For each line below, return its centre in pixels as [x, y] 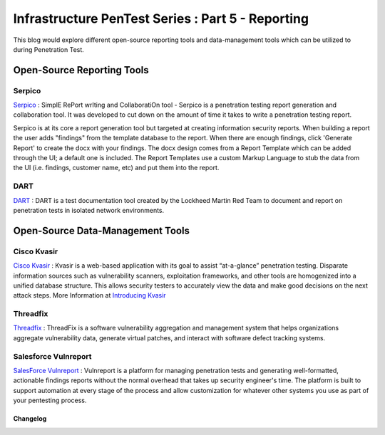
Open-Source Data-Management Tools [102, 230]
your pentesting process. [50, 400]
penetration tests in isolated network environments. [89, 210]
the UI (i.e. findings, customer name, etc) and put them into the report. [116, 168]
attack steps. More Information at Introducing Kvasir [90, 295]
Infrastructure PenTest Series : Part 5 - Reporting [161, 19]
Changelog [30, 419]
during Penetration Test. [49, 49]
